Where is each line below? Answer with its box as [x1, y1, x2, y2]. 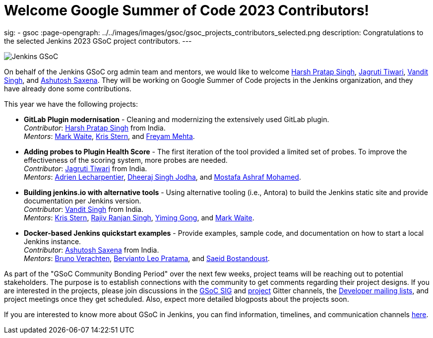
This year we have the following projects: [4, 99, 138, 108]
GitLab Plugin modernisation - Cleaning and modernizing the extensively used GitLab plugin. [24, 115, 329, 124]
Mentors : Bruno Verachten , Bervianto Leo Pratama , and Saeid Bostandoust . [24, 254, 270, 263]
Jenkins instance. [24, 237, 81, 246]
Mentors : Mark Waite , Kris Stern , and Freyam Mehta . [24, 132, 195, 140]
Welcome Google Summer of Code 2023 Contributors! [4, 2, 370, 19]
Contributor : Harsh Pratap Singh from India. [24, 123, 166, 132]
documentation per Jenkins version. [24, 196, 141, 205]
